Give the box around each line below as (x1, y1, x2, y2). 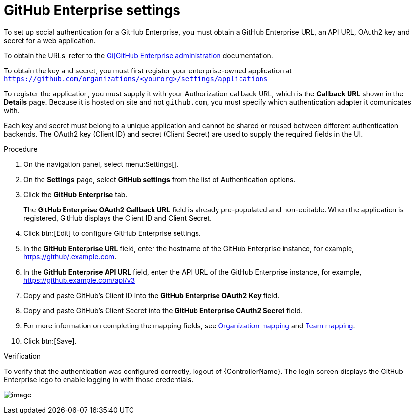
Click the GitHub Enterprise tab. (23, 190, 128, 199)
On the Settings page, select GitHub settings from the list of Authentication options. (23, 175, 296, 184)
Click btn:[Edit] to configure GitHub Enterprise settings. (23, 229, 201, 237)
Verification (4, 351, 41, 360)
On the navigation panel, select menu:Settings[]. (23, 160, 179, 168)
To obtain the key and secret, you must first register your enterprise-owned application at (4, 66, 292, 75)
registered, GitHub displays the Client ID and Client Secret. (23, 213, 212, 222)
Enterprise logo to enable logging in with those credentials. (4, 375, 194, 384)
